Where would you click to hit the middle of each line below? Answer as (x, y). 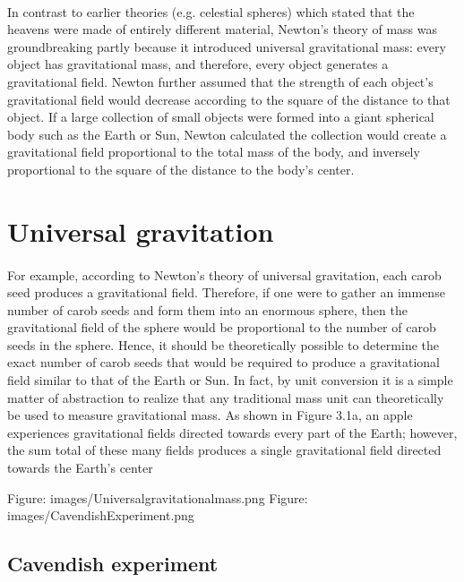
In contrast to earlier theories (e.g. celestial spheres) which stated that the (211, 11)
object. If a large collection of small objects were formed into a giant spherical (221, 117)
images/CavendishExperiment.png (101, 515)
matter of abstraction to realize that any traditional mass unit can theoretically (226, 397)
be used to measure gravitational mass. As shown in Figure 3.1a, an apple (210, 415)
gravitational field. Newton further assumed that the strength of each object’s (220, 81)
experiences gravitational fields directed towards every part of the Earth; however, (232, 432)
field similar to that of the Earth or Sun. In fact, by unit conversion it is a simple (230, 380)
